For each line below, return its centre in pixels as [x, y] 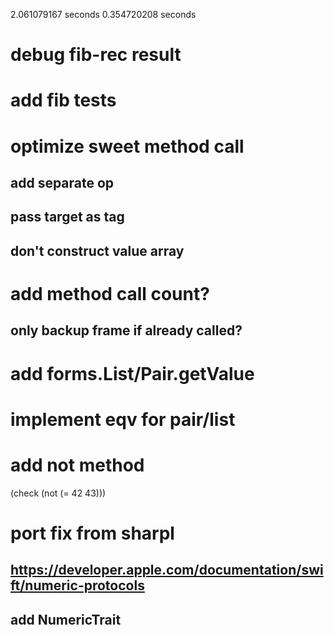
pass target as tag [67, 217]
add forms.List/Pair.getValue [132, 373]
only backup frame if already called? [126, 330]
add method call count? [110, 293]
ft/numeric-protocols [77, 585]
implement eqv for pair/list [123, 419]
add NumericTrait [66, 619]
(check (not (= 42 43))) [58, 493]
